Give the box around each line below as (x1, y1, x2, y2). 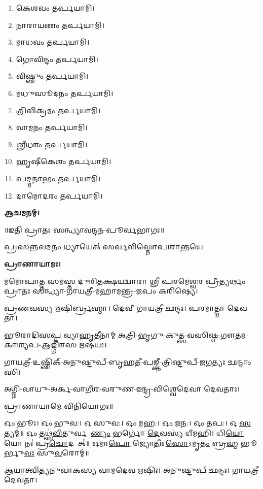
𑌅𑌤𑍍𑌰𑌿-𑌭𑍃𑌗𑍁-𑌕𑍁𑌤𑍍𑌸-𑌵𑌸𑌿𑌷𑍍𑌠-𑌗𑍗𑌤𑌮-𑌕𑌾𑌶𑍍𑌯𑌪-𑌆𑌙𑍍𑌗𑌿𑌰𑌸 (118, 329, 248, 340)
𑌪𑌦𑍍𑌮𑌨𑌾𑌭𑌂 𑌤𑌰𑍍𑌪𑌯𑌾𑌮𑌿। (16, 173, 101, 183)
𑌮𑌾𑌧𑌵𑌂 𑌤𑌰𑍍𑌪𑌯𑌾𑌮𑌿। (16, 37, 90, 47)
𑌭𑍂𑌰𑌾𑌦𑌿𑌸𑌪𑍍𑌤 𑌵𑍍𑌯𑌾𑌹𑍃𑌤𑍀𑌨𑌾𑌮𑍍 (4, 329, 116, 340)
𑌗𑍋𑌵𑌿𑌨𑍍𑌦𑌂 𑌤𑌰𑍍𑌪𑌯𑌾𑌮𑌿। (16, 53, 98, 64)
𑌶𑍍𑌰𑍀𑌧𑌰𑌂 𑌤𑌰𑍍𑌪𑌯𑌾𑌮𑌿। (16, 139, 88, 149)
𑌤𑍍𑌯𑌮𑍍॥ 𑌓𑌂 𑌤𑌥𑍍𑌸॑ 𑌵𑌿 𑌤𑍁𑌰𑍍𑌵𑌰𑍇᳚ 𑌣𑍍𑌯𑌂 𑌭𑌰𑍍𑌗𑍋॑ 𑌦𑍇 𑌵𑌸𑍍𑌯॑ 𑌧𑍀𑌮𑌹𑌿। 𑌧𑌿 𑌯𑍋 (4, 428, 244, 438)
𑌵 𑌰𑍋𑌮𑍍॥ (54, 447, 89, 458)
